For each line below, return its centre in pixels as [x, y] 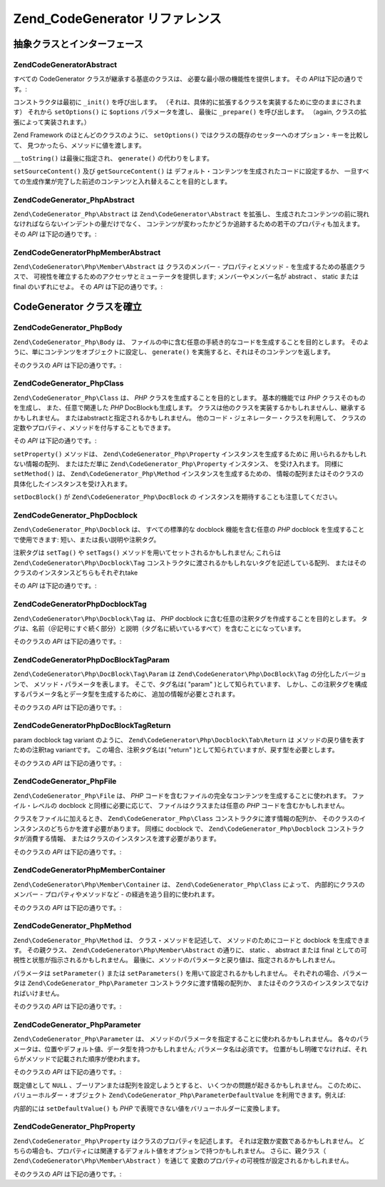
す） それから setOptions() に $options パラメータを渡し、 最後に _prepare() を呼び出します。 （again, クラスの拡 [190, 112]
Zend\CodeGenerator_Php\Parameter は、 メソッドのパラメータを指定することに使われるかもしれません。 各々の [185, 1039]
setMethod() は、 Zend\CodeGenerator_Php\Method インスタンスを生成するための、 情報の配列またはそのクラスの [189, 474]
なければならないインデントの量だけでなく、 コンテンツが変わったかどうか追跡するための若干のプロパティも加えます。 [188, 224]
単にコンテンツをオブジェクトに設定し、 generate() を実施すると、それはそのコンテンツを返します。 [183, 352]
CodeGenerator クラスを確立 [77, 307]
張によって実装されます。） [52, 122]
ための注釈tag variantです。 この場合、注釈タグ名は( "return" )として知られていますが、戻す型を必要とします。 [176, 750]
